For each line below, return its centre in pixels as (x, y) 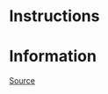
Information (53, 57)
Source (22, 81)
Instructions (54, 16)
